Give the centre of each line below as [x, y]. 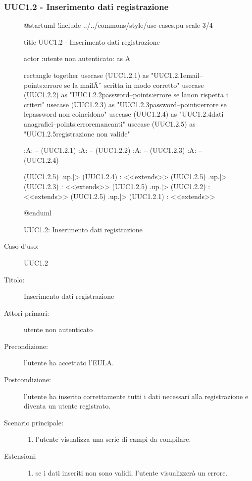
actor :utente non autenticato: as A [77, 58]
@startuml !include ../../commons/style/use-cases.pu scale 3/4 [118, 25]
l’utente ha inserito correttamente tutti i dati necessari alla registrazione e [136, 396]
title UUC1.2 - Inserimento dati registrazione [92, 41]
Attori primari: [27, 312]
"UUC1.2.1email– [177, 75]
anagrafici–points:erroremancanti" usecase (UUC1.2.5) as [110, 123]
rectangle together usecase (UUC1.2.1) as [86, 75]
